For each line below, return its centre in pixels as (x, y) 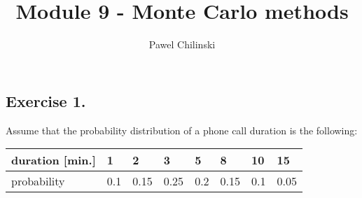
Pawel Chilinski (182, 44)
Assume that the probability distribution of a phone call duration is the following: (182, 130)
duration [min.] (54, 160)
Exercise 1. (46, 100)
